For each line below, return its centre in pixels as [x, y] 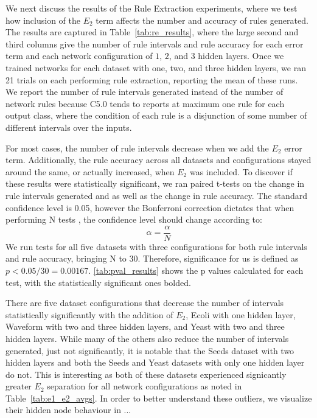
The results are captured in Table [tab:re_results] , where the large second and [152, 32]
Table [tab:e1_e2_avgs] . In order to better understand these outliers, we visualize [159, 398]
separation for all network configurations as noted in [145, 386]
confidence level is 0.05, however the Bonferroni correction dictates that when [150, 207]
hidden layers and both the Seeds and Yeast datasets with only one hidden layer [155, 362]
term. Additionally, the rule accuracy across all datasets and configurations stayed [158, 160]
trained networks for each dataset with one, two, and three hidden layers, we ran [156, 67]
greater [19, 386]
